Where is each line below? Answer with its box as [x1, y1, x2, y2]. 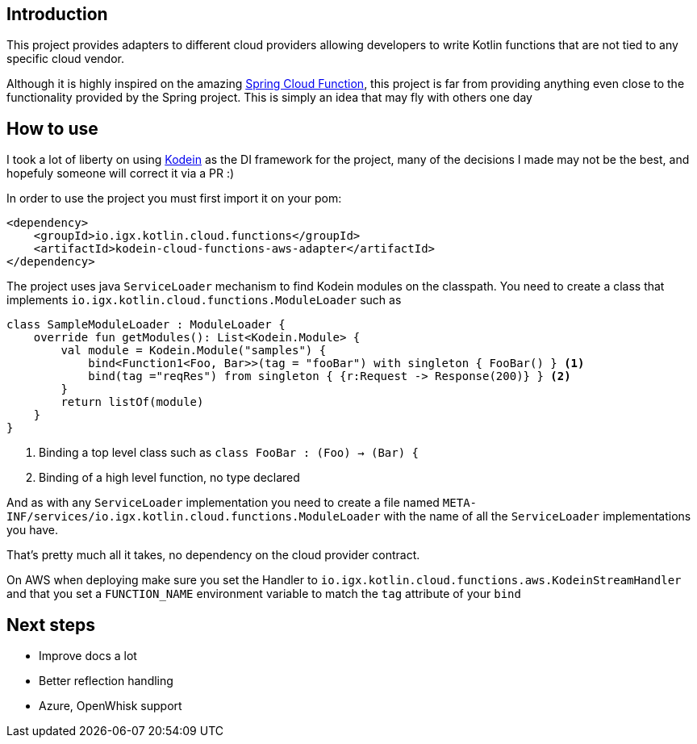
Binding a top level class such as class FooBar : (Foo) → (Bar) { [39, 445, 419, 460]
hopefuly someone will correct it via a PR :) [6, 166, 235, 181]
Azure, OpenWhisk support [39, 699, 182, 713]
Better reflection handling [39, 674, 173, 688]
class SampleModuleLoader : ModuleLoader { [6, 318, 286, 332]
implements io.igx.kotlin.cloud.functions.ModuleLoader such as [6, 293, 402, 307]
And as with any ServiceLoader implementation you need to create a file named [6, 495, 440, 510]
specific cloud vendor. [6, 52, 125, 66]
